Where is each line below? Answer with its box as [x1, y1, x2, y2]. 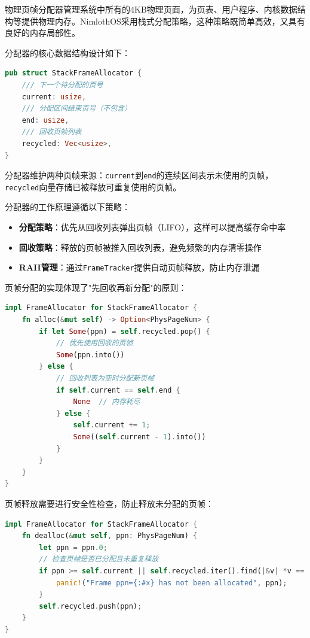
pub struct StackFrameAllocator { [5, 69, 142, 78]
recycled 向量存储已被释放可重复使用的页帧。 [5, 180, 182, 193]
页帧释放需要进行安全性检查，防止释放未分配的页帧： [5, 497, 214, 509]
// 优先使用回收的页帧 [56, 339, 133, 348]
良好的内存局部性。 [5, 26, 80, 39]
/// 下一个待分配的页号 [22, 80, 103, 89]
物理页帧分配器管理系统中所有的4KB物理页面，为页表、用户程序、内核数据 [5, 3, 297, 15]
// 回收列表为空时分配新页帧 [56, 374, 155, 383]
